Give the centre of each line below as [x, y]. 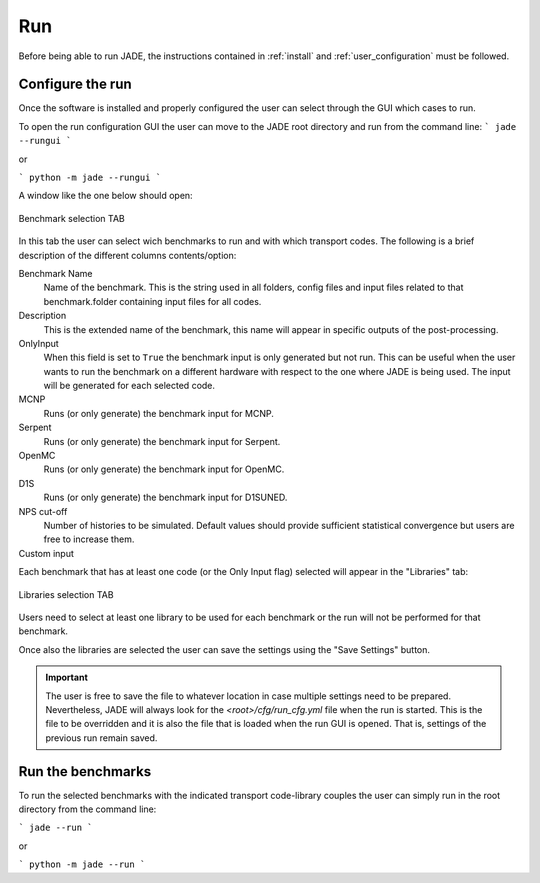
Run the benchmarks [85, 771]
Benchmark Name [55, 273]
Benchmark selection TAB [71, 218]
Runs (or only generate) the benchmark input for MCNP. [158, 413]
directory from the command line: [87, 809]
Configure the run [75, 84]
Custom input [46, 553]
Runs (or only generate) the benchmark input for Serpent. [162, 441]
